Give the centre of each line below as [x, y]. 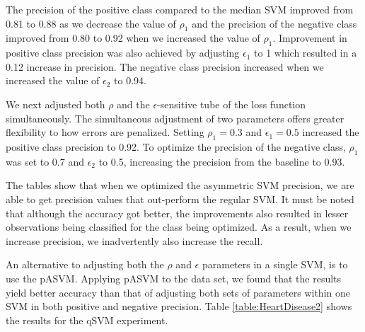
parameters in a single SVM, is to [275, 264]
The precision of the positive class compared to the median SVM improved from [180, 9]
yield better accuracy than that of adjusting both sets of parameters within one [178, 292]
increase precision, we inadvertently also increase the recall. [134, 240]
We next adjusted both [56, 104]
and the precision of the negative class [274, 23]
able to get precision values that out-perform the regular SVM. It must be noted [180, 199]
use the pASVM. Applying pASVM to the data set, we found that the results [174, 278]
